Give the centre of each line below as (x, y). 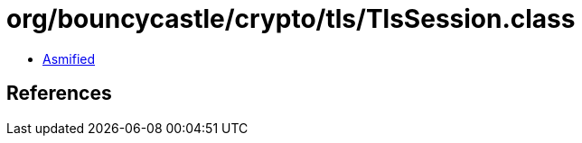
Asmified (69, 58)
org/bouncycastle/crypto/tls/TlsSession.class (291, 19)
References (59, 94)
